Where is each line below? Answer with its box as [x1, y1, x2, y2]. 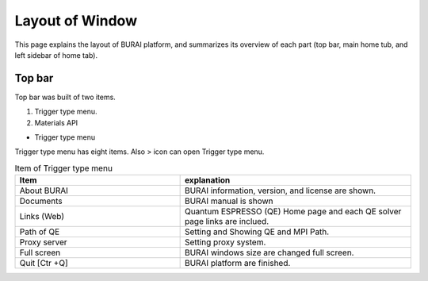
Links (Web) [19, 211, 65, 222]
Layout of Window [14, 12, 138, 29]
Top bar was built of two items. [14, 92, 117, 102]
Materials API [34, 117, 78, 127]
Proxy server [19, 237, 67, 248]
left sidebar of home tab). [14, 50, 98, 60]
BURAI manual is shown [184, 195, 273, 206]
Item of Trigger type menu [14, 163, 113, 174]
